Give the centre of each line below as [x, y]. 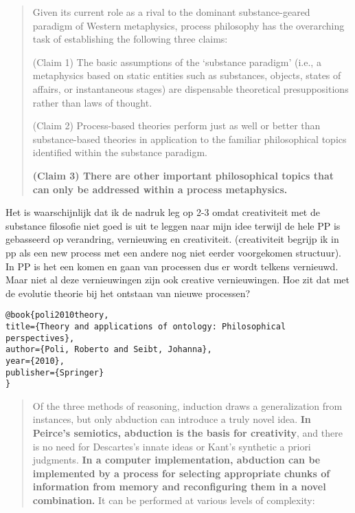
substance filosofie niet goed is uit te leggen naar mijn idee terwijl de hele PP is [173, 225]
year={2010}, [35, 361]
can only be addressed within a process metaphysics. [160, 189]
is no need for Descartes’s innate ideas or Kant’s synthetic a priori [172, 446]
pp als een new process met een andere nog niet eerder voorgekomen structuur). [173, 252]
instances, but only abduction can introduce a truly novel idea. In [172, 419]
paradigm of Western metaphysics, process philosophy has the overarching [188, 25]
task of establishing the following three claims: [130, 39]
